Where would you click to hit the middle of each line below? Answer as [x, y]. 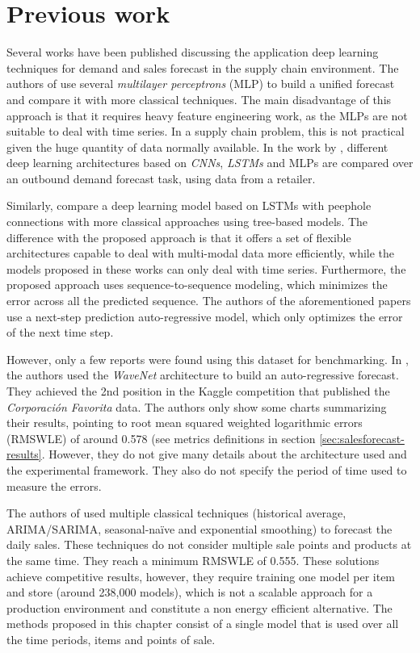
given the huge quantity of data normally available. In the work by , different [197, 147]
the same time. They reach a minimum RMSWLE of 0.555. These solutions [193, 560]
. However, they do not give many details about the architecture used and [224, 454]
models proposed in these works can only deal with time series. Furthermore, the [206, 268]
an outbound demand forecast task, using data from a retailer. [161, 178]
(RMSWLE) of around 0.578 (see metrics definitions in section [161, 438]
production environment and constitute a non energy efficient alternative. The [199, 607]
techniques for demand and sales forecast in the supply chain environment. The [203, 67]
